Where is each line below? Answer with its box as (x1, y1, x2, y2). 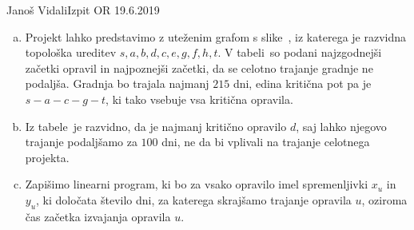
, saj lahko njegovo (296, 117, 387, 134)
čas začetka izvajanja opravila (25, 208, 171, 224)
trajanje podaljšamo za (25, 133, 137, 150)
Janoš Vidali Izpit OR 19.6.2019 (6, 2, 160, 18)
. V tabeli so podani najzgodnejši (217, 44, 382, 61)
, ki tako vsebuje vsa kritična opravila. (105, 90, 293, 107)
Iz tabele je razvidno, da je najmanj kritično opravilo (25, 117, 287, 134)
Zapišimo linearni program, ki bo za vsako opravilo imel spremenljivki (25, 176, 368, 192)
